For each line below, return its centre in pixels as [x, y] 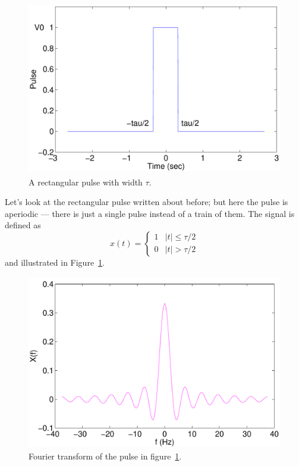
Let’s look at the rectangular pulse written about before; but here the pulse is [147, 202]
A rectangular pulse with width [86, 182]
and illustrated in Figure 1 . [55, 262]
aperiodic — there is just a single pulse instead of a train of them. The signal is [150, 213]
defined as [23, 225]
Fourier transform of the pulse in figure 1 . [105, 456]
